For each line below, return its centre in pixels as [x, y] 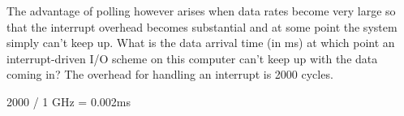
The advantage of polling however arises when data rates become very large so [201, 11]
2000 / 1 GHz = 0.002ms [69, 101]
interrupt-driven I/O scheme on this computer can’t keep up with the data [192, 58]
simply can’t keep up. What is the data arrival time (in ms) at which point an [201, 43]
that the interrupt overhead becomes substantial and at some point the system [202, 26]
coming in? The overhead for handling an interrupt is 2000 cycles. [170, 74]
